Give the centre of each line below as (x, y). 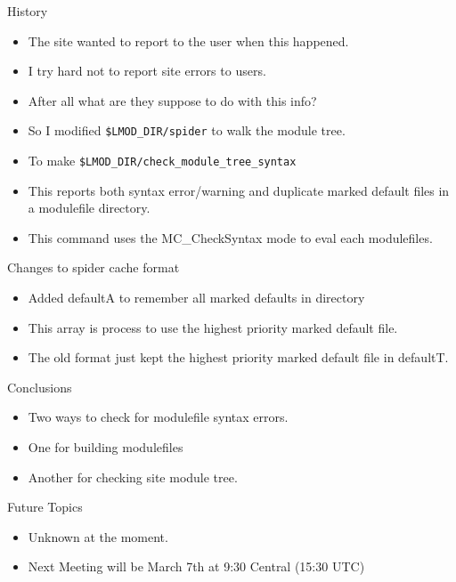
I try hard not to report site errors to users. (147, 71)
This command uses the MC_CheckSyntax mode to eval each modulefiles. (230, 237)
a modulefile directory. (89, 208)
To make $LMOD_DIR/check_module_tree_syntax (162, 161)
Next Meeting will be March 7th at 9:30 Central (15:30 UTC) (196, 566)
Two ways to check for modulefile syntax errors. (158, 417)
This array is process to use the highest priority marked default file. (213, 327)
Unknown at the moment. (98, 536)
